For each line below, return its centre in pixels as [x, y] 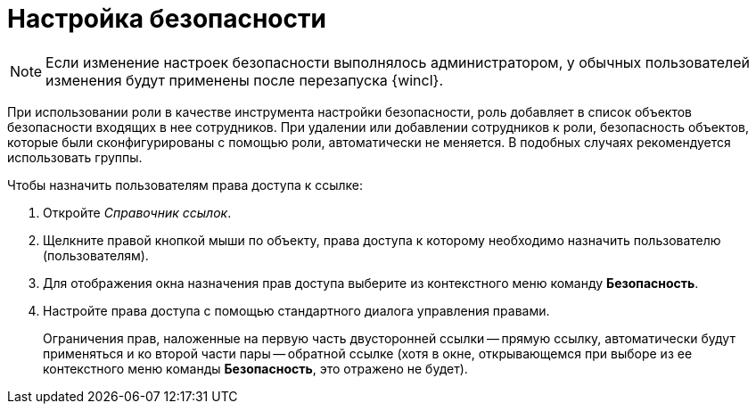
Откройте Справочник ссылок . [137, 212]
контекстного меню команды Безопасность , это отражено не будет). [255, 368]
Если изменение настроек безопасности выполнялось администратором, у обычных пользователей [398, 62]
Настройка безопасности [167, 19]
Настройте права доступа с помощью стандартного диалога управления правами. [296, 310]
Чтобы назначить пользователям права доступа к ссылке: [185, 185]
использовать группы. [75, 157]
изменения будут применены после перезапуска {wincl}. [245, 80]
